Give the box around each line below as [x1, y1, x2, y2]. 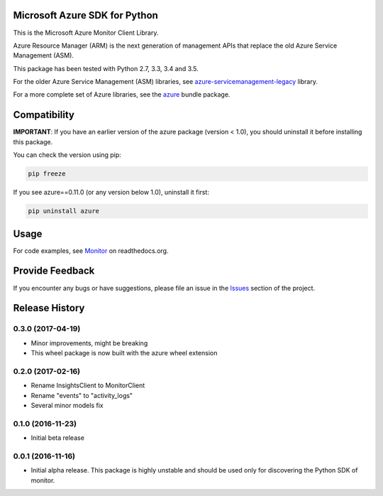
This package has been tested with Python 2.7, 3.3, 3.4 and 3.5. [13, 64, 199, 72]
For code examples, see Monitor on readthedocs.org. [13, 246, 169, 255]
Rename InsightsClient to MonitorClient [30, 381, 145, 390]
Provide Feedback [13, 265, 95, 277]
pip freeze [28, 170, 66, 178]
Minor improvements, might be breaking [30, 338, 148, 347]
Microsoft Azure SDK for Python [13, 9, 159, 21]
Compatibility [13, 109, 74, 121]
